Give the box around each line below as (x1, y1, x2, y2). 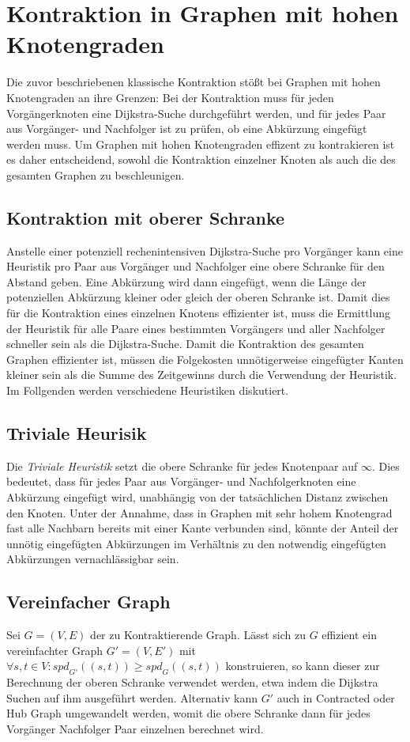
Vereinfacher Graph (6, 589, 171, 614)
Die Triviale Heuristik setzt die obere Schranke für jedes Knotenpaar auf (6, 457, 358, 474)
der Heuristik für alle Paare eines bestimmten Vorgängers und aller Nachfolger (6, 320, 386, 336)
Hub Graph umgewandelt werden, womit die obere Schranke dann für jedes (6, 705, 371, 721)
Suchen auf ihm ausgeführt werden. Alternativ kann (6, 689, 258, 706)
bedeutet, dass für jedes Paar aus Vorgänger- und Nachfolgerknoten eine (6, 473, 356, 490)
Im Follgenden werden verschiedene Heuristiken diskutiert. (6, 382, 289, 399)
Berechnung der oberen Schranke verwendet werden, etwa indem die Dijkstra (6, 674, 378, 691)
